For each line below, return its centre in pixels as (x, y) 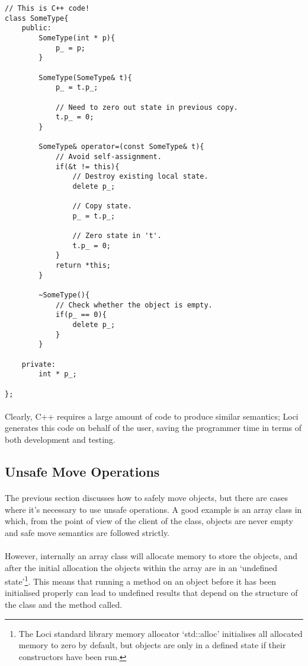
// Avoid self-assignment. (108, 156)
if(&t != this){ (87, 166)
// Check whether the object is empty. (134, 305)
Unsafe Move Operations (82, 472)
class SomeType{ (37, 18)
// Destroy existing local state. (140, 177)
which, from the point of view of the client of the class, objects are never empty (149, 521)
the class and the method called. (64, 604)
